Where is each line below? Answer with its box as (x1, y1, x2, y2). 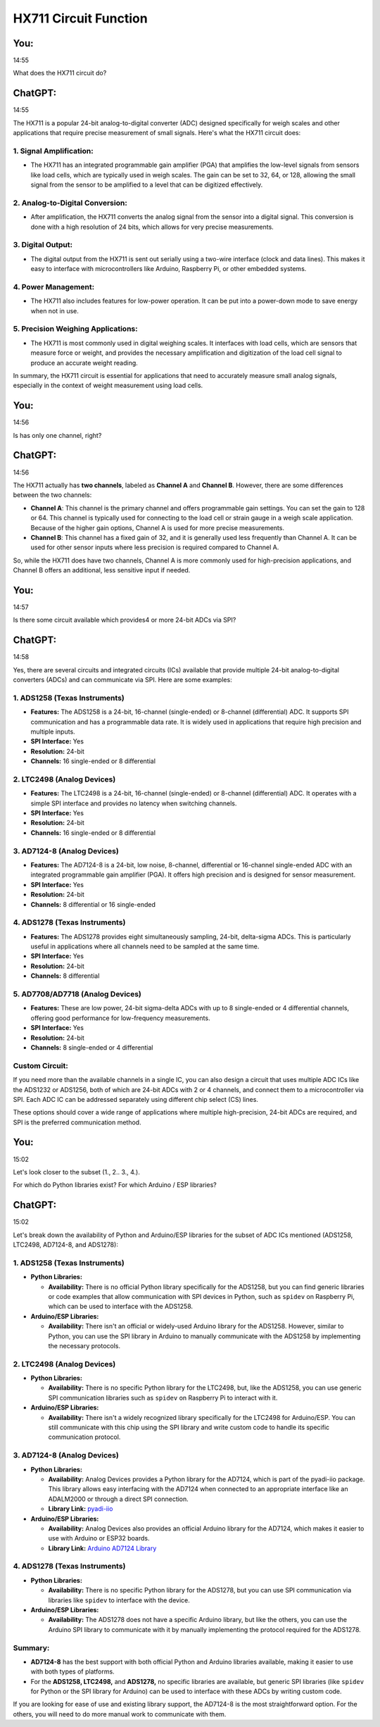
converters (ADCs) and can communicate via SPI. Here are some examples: (13, 676, 232, 684)
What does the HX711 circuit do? (13, 69, 107, 77)
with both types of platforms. (30, 1667, 115, 1676)
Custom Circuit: (13, 1060, 68, 1070)
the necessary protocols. (48, 1341, 121, 1350)
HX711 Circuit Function (13, 11, 148, 26)
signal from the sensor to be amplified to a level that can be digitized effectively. (30, 180, 263, 189)
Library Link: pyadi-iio (48, 1505, 113, 1513)
